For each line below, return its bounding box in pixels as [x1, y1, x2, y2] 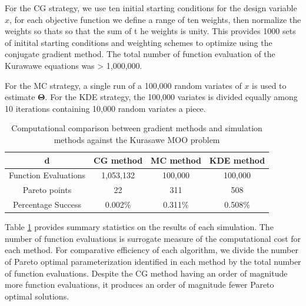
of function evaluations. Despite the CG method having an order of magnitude [5, 267, 288, 279]
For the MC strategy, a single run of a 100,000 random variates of [5, 79, 242, 91]
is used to [252, 79, 287, 91]
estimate [5, 91, 35, 103]
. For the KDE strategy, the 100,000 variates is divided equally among [45, 91, 298, 103]
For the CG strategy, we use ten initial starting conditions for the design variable [5, 2, 297, 14]
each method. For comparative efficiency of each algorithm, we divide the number [5, 244, 298, 256]
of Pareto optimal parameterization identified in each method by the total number [5, 255, 301, 267]
